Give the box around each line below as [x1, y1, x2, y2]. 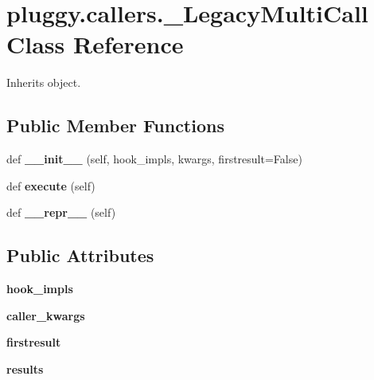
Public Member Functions [6, 113, 224, 138]
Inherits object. [6, 74, 81, 91]
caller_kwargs [6, 307, 85, 323]
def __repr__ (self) [6, 204, 116, 221]
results [6, 360, 44, 377]
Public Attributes [6, 243, 154, 268]
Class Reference [6, 28, 184, 61]
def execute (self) [6, 177, 95, 194]
